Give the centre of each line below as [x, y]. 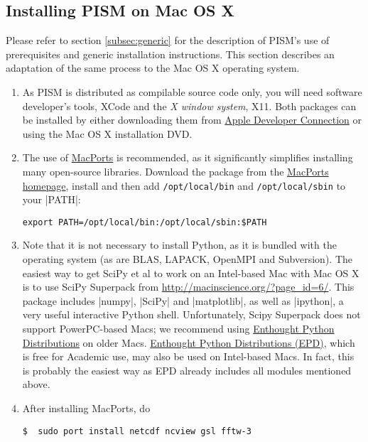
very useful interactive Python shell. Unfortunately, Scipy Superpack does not [191, 314]
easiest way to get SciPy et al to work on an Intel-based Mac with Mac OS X [191, 273]
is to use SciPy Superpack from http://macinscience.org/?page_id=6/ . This [188, 287]
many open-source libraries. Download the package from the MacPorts [175, 171]
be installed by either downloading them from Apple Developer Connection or [192, 120]
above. [36, 384]
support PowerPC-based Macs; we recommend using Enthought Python [178, 329]
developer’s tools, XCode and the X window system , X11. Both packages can [189, 106]
